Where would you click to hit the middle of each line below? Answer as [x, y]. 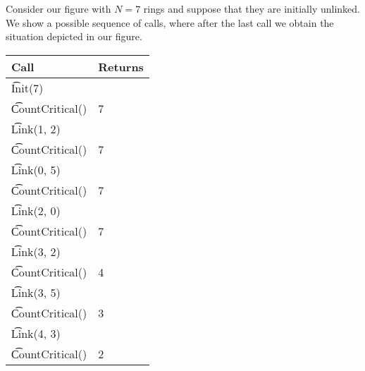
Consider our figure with [58, 8]
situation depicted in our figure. [74, 36]
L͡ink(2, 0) [36, 210]
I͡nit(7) [27, 87]
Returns [121, 66]
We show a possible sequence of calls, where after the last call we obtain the [170, 22]
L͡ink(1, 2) [36, 128]
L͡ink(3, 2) [36, 251]
